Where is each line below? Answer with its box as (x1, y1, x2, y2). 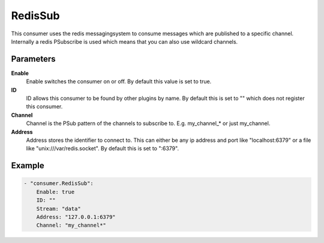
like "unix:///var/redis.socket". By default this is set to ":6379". (26, 145, 179, 152)
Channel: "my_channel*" (36, 222, 106, 229)
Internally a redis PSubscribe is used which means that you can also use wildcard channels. (11, 38, 238, 45)
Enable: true (36, 189, 75, 195)
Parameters (11, 54, 56, 64)
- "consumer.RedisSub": (23, 180, 94, 187)
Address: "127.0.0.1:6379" (36, 213, 116, 220)
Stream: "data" (36, 205, 81, 212)
